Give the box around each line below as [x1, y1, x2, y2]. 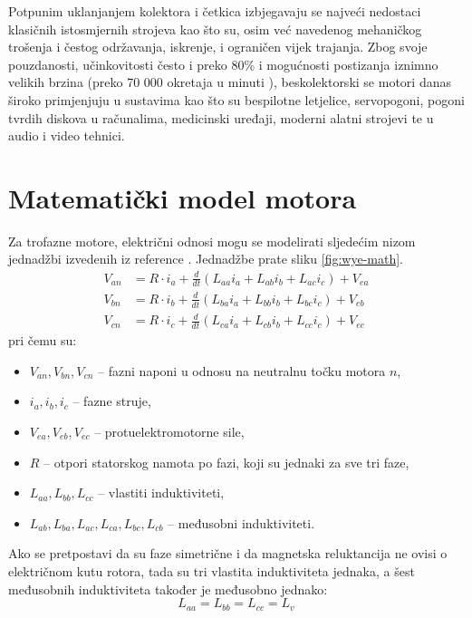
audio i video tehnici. [8, 126, 125, 145]
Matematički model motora [8, 179, 357, 216]
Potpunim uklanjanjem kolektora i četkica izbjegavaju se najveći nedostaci [8, 2, 421, 20]
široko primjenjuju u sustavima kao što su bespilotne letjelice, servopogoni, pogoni [8, 90, 465, 109]
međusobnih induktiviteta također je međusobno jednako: [8, 579, 328, 598]
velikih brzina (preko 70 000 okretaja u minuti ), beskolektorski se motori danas [8, 72, 451, 92]
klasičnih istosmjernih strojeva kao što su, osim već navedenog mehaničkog [8, 19, 422, 38]
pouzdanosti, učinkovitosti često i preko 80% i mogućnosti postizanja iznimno [8, 54, 438, 73]
